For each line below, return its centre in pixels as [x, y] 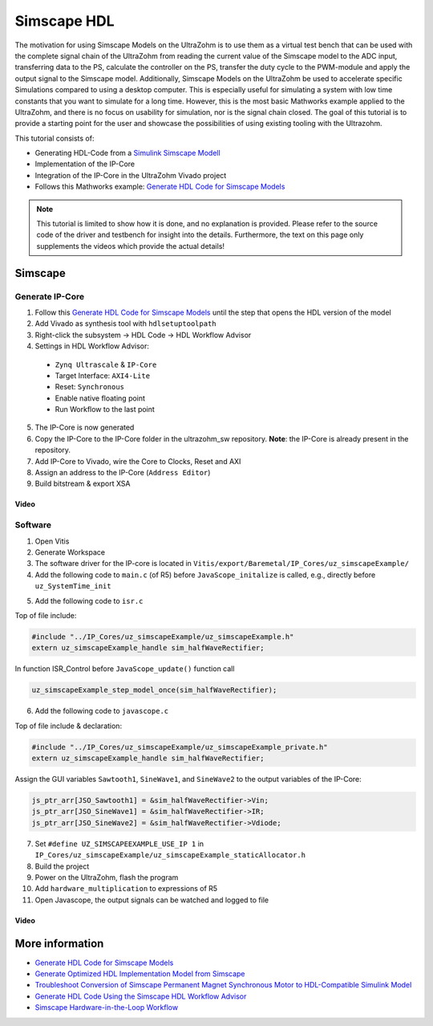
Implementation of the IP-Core [85, 164]
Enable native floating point [100, 398]
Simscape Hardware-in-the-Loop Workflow [107, 1008]
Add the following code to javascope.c [101, 711]
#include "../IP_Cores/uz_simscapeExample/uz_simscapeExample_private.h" [180, 747]
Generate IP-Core [49, 296]
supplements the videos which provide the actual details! [130, 246]
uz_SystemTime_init [73, 586]
